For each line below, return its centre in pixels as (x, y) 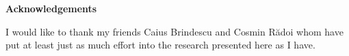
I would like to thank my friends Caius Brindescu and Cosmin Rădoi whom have (174, 31)
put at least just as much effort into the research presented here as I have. (160, 45)
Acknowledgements (51, 8)
